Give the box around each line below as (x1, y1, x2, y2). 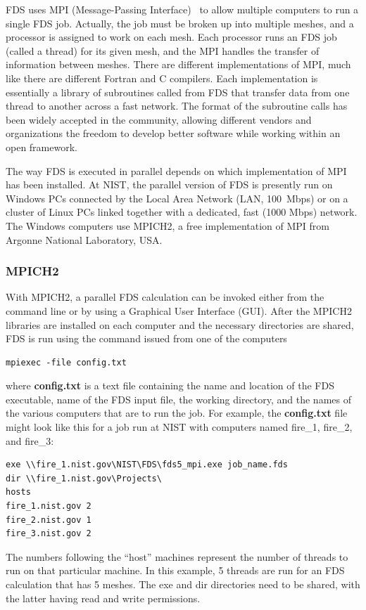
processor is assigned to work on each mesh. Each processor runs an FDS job (6, 30, 337, 44)
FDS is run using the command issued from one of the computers (6, 331, 287, 346)
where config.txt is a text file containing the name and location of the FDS (6, 378, 334, 393)
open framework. (6, 139, 77, 154)
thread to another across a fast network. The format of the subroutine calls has (6, 98, 348, 113)
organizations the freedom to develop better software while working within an (6, 126, 341, 141)
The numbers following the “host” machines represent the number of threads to (6, 549, 348, 564)
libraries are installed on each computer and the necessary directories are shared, (6, 317, 354, 332)
